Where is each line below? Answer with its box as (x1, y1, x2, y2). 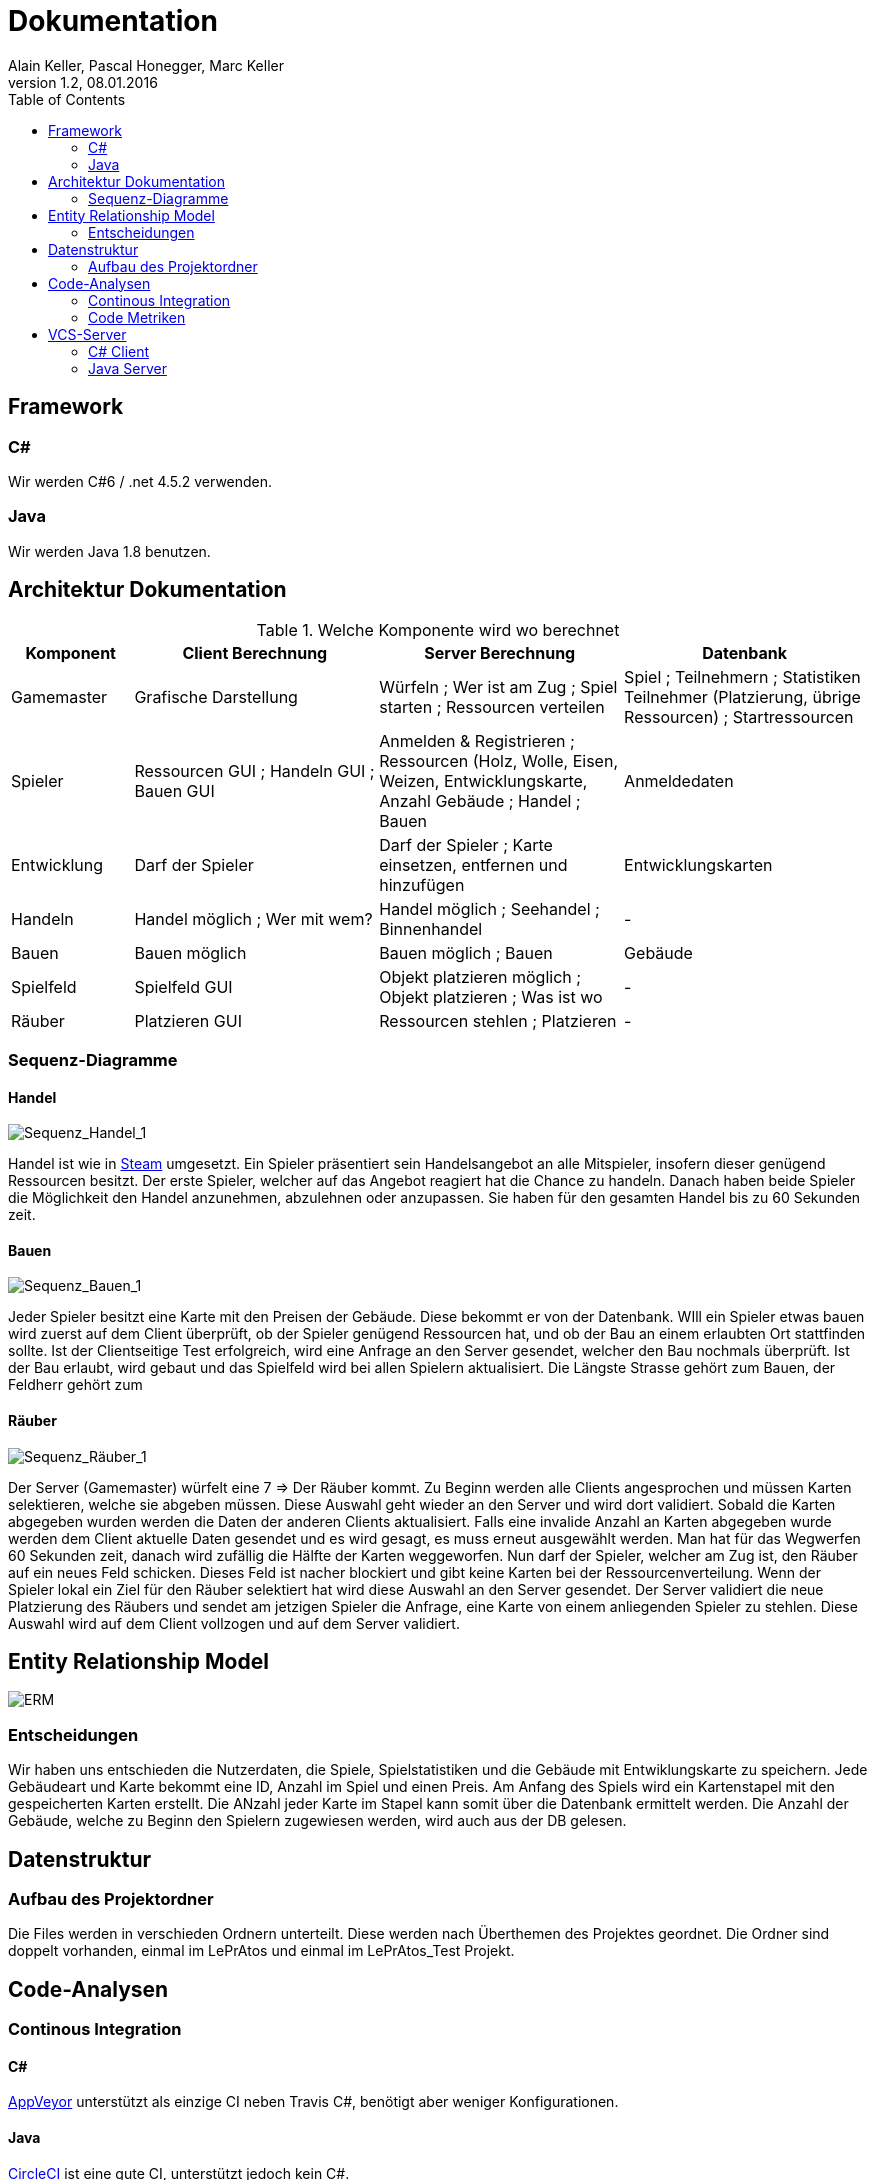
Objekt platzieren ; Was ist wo (379, 986, 603, 1007)
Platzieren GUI (134, 1010, 242, 1031)
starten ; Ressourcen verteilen (379, 696, 605, 717)
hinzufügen (379, 874, 465, 895)
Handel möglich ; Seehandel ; (379, 898, 600, 919)
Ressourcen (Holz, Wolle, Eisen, (379, 750, 618, 771)
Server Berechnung (424, 642, 576, 663)
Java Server (88, 359, 167, 377)
